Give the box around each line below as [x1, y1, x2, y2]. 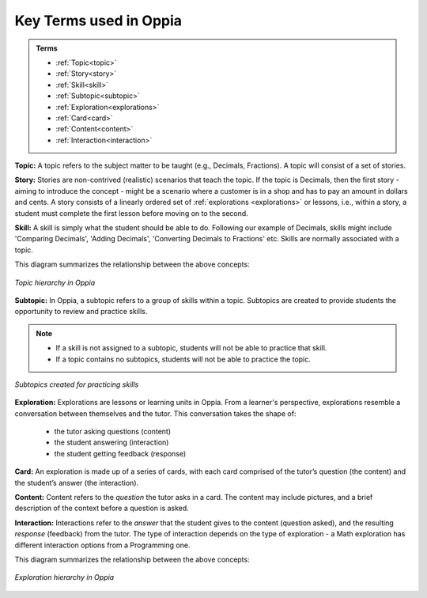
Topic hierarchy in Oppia [14, 278, 96, 287]
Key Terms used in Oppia [14, 12, 182, 29]
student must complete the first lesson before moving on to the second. [14, 208, 248, 218]
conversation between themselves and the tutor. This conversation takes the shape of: [14, 408, 297, 418]
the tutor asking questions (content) [54, 427, 172, 437]
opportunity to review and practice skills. [14, 307, 148, 316]
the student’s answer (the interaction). [14, 478, 139, 487]
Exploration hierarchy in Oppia [14, 573, 115, 582]
